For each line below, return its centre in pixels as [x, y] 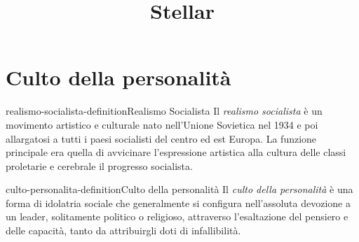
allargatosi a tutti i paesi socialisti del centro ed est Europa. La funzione [161, 138]
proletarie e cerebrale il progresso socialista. [99, 165]
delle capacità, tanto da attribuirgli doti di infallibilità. [123, 230]
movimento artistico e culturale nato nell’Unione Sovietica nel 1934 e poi [162, 124]
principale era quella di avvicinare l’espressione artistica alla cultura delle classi [176, 152]
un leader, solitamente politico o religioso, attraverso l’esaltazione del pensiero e [177, 216]
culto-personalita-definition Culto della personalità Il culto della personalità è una [179, 189]
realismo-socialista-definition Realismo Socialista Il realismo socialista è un [164, 111]
